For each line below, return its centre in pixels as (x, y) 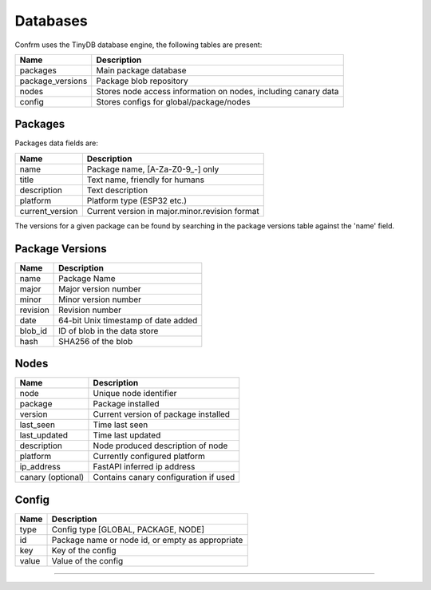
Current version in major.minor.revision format (173, 211)
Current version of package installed (162, 414)
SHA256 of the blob (96, 341)
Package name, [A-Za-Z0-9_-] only (153, 169)
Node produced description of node (160, 445)
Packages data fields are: (57, 143)
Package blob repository (142, 81)
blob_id (34, 331)
